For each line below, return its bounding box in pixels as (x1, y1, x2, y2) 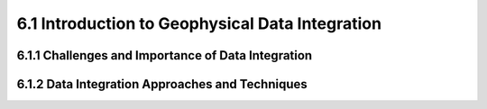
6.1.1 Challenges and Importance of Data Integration (16, 48, 313, 63)
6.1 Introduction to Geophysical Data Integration (16, 14, 382, 33)
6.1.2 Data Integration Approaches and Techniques (16, 77, 308, 92)
